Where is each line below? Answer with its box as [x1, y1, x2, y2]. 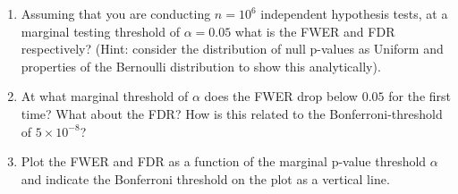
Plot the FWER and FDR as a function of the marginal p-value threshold [21, 152, 427, 171]
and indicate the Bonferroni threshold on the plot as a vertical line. [21, 169, 390, 188]
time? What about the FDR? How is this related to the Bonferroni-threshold [21, 104, 443, 122]
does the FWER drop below [204, 87, 358, 105]
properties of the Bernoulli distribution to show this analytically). [21, 56, 381, 75]
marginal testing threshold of [21, 21, 180, 40]
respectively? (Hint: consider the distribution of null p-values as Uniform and [21, 39, 444, 58]
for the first [388, 87, 452, 105]
